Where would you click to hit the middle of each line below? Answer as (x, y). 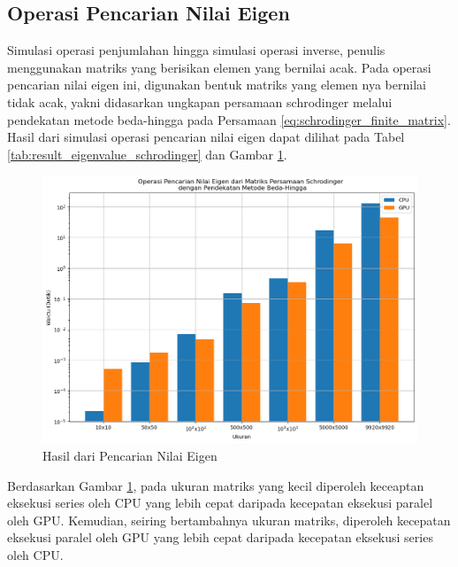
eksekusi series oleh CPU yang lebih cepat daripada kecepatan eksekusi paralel (220, 503)
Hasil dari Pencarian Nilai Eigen (130, 456)
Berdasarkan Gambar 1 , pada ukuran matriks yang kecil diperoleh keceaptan (216, 485)
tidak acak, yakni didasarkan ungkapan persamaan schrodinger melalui (200, 101)
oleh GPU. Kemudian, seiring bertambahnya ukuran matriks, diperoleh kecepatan (229, 520)
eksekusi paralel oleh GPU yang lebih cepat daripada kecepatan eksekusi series (220, 537)
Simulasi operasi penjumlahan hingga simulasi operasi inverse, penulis (196, 50)
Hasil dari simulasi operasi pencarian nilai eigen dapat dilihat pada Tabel (206, 137)
